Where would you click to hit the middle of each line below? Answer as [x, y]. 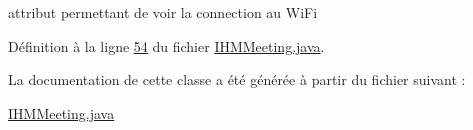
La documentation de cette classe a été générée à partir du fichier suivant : [237, 79]
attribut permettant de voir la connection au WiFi [163, 12]
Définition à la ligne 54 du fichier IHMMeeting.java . [166, 45]
